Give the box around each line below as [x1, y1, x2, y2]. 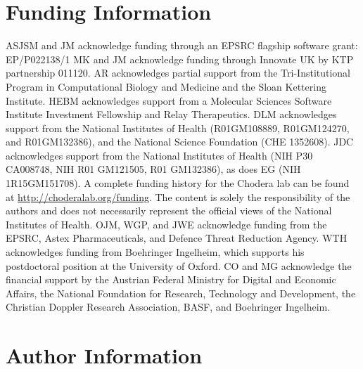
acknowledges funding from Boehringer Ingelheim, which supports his [6, 245, 305, 259]
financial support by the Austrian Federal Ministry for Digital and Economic [6, 272, 336, 287]
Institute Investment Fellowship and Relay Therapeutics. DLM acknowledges [6, 107, 337, 122]
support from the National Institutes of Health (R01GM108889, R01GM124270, [6, 120, 350, 135]
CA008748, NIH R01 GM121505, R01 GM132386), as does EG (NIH [6, 162, 301, 176]
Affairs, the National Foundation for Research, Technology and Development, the [6, 285, 356, 300]
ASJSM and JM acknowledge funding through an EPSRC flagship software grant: [6, 38, 358, 53]
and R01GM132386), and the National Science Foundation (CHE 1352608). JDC [6, 134, 354, 149]
